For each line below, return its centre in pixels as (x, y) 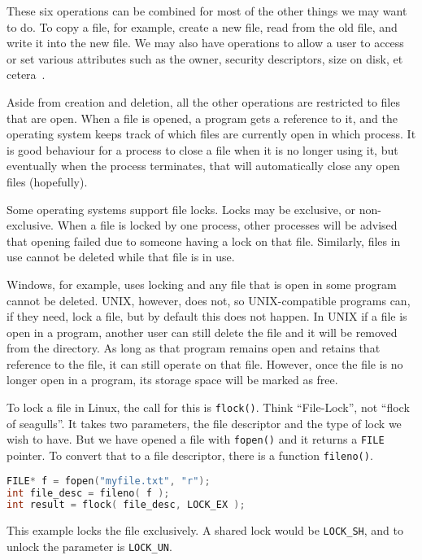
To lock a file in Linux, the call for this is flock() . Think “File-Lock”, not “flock (208, 407)
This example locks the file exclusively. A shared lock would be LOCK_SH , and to (205, 530)
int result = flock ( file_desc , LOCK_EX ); (126, 505)
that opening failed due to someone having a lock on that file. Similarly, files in (204, 241)
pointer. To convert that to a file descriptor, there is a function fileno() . (190, 455)
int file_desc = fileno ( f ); (88, 493)
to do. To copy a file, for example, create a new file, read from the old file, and (202, 26)
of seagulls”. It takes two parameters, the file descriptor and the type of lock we (204, 423)
